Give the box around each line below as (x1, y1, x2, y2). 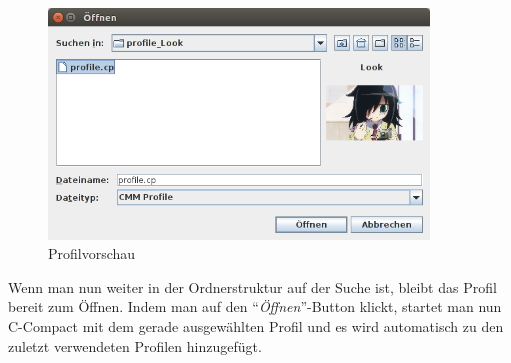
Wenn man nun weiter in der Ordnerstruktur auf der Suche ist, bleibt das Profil (8, 276, 497, 297)
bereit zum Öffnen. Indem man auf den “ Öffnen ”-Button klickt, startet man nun (8, 296, 502, 317)
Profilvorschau (48, 243, 136, 264)
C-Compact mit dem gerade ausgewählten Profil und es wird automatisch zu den (8, 316, 504, 337)
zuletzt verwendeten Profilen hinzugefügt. (8, 335, 262, 356)
